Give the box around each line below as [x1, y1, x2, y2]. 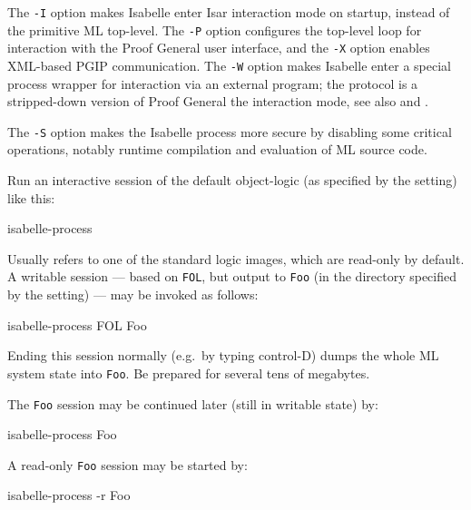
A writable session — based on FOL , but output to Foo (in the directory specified [7, 267, 456, 286]
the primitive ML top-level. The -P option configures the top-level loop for [7, 20, 422, 39]
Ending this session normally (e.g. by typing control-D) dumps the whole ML [7, 346, 439, 365]
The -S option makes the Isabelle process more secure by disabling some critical [7, 122, 452, 141]
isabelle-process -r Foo [7, 485, 131, 505]
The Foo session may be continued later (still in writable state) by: [7, 394, 378, 413]
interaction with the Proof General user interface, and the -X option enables [7, 38, 430, 57]
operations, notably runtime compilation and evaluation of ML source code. [7, 140, 427, 159]
